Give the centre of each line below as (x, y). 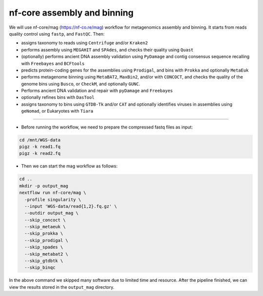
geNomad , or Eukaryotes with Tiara (57, 111)
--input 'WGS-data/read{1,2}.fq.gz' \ (71, 206)
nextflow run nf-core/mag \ (53, 193)
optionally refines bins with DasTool (58, 97)
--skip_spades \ (44, 247)
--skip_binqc (40, 268)
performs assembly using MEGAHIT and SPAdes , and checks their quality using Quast (107, 50)
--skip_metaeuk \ (45, 227)
